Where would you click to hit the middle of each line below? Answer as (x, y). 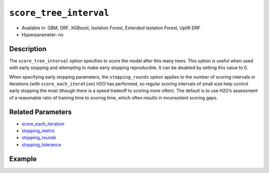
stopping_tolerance (41, 145)
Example (23, 159)
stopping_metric (38, 131)
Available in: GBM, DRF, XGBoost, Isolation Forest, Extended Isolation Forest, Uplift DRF (111, 28)
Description (28, 49)
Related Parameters (41, 112)
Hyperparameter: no (43, 34)
